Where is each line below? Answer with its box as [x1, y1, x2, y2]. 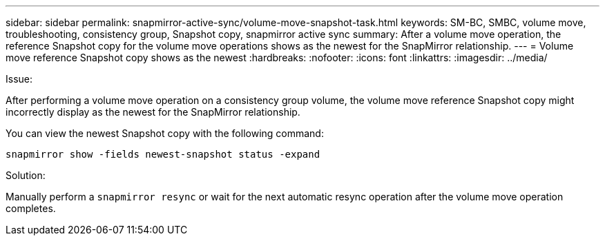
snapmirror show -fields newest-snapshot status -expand [6, 149, 320, 160]
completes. [6, 202, 56, 214]
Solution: [6, 169, 46, 181]
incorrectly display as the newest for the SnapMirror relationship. [6, 106, 300, 118]
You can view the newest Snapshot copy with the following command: [6, 127, 324, 139]
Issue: [6, 73, 33, 85]
